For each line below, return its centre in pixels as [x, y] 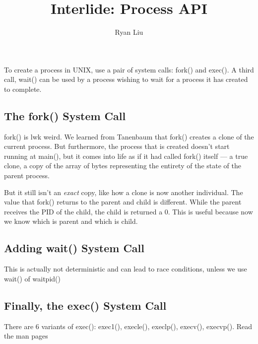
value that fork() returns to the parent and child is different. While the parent [123, 202]
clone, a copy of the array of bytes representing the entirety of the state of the [123, 166]
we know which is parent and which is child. [71, 221]
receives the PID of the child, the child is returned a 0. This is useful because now [129, 211]
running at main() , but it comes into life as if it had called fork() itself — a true [126, 156]
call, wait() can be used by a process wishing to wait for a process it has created [126, 79]
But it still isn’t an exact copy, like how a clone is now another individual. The [124, 192]
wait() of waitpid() [32, 278]
